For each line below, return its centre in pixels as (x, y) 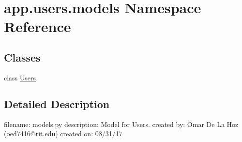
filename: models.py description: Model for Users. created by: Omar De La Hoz (121, 124)
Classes (22, 57)
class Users (20, 77)
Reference (38, 26)
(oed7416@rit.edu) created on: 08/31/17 (63, 134)
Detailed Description (57, 103)
